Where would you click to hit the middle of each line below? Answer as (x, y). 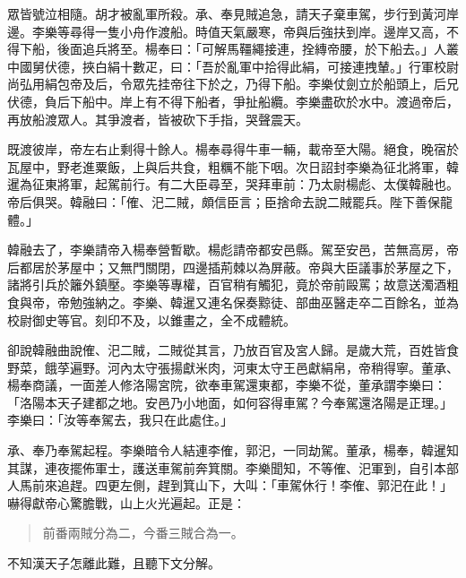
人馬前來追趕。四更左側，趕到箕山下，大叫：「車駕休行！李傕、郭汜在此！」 (230, 485)
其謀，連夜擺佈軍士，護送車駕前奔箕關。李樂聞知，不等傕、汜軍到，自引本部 (233, 467)
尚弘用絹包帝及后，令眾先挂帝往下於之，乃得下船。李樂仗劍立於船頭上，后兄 (233, 84)
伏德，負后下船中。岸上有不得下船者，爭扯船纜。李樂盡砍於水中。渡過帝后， (233, 101)
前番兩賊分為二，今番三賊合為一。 (143, 533)
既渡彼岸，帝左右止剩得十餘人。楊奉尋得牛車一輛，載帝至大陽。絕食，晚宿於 (233, 149)
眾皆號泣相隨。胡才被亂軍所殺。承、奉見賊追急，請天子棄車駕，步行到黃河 (227, 13)
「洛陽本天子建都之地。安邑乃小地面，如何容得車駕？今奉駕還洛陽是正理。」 (230, 402)
